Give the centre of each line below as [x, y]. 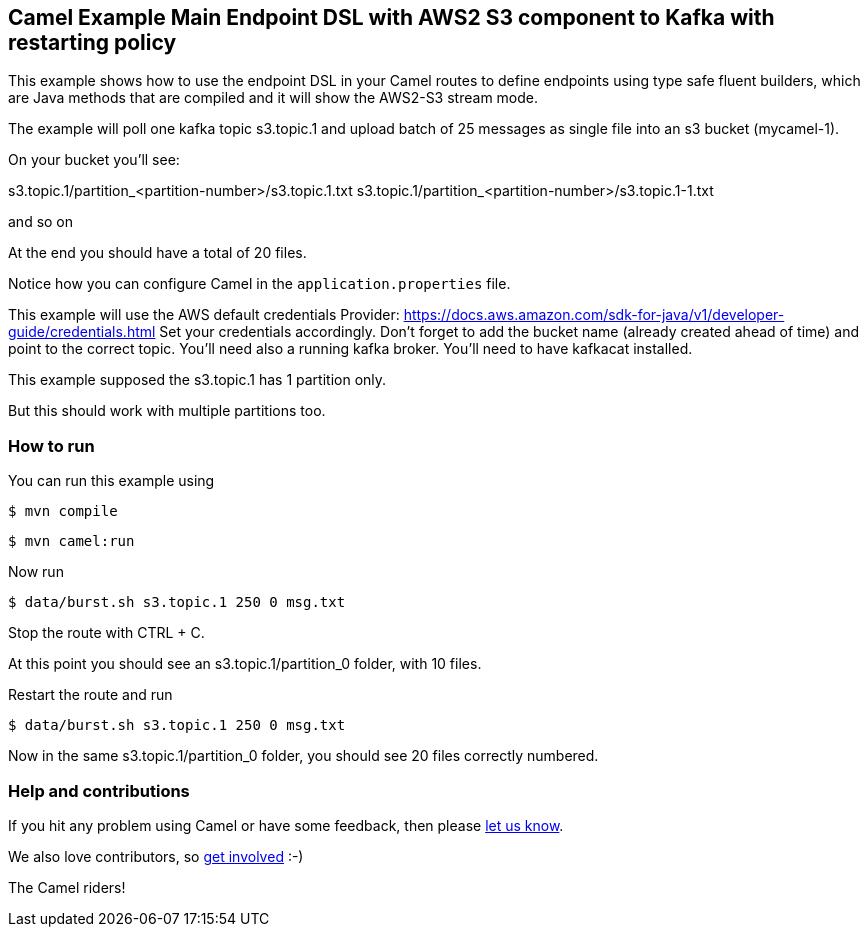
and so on [41, 222]
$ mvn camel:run [71, 541]
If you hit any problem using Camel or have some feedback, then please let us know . [286, 825]
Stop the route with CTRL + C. [106, 633]
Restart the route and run [90, 695]
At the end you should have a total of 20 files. [157, 253]
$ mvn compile [63, 511]
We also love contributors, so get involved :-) [156, 856]
